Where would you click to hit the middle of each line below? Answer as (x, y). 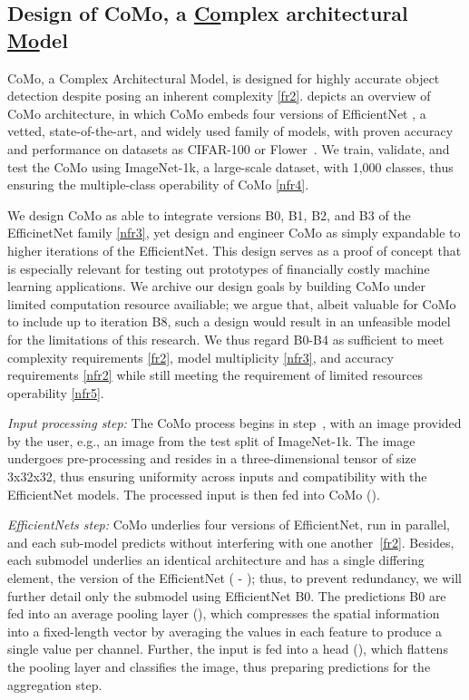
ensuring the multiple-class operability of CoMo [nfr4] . (158, 185)
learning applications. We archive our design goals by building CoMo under (216, 286)
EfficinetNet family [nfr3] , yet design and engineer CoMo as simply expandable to (234, 233)
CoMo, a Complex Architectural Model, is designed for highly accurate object (224, 78)
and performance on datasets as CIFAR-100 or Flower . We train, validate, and (229, 148)
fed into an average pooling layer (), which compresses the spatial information (224, 613)
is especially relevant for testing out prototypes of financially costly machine (219, 268)
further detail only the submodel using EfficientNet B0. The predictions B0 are (227, 595)
